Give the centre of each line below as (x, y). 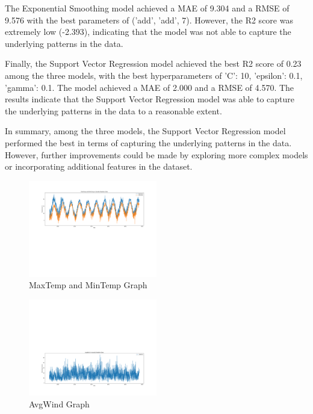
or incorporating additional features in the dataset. (99, 166)
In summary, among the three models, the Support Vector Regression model (145, 131)
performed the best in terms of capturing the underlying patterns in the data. (148, 142)
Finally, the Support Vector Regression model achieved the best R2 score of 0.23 (153, 63)
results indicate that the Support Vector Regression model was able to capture (150, 99)
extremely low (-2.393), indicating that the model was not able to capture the (148, 32)
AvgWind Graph (59, 403)
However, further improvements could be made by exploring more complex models (156, 154)
